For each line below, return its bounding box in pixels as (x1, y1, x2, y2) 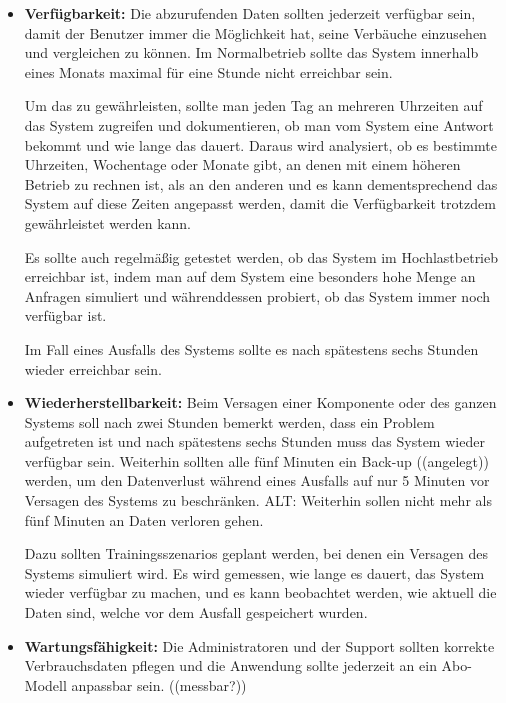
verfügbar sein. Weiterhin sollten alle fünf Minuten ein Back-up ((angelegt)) (24, 450, 489, 471)
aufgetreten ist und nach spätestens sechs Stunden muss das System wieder (24, 431, 485, 452)
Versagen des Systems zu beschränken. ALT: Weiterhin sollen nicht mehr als (24, 490, 492, 511)
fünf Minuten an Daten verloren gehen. (24, 509, 264, 530)
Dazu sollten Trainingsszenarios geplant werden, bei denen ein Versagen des (24, 543, 488, 564)
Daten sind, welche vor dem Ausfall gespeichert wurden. (24, 602, 368, 623)
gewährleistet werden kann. (24, 212, 192, 233)
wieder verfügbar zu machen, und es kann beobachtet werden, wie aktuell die (24, 582, 497, 603)
